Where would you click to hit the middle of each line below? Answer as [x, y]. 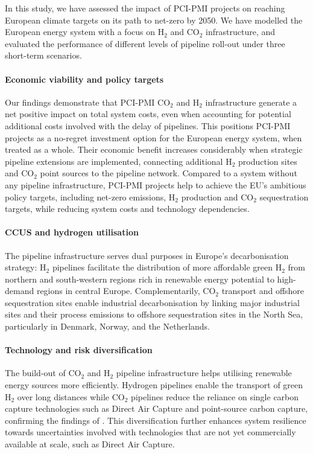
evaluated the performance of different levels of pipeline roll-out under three [145, 43]
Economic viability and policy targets [84, 79]
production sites [268, 161]
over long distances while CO [71, 396]
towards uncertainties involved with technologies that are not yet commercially [150, 432]
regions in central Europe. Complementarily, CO [126, 291]
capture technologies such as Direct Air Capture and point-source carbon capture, [156, 408]
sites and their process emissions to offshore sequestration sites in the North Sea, [154, 314]
